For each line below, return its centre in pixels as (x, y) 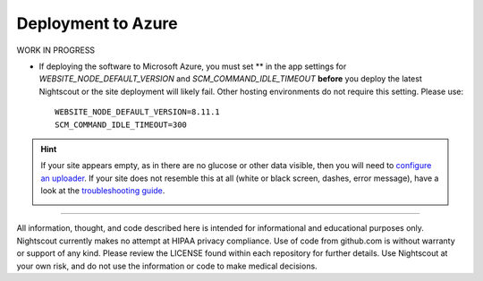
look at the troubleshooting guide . (103, 191)
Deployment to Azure (97, 23)
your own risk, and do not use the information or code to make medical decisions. (167, 266)
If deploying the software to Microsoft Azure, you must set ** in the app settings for (193, 66)
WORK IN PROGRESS (56, 50)
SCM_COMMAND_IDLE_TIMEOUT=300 (121, 124)
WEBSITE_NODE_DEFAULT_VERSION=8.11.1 (138, 112)
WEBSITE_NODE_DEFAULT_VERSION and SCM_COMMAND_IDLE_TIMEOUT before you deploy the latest (230, 79)
